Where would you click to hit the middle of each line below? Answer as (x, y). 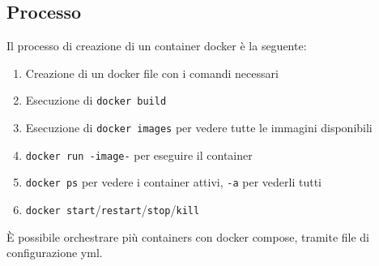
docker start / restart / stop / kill (113, 210)
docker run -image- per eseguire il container (139, 154)
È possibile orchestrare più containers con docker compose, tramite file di (188, 236)
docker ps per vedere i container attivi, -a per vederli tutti (173, 182)
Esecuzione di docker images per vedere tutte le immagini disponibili (199, 128)
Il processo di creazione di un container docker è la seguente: (157, 46)
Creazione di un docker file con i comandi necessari (152, 73)
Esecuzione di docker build (96, 100)
